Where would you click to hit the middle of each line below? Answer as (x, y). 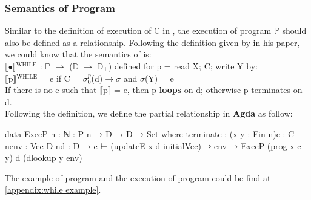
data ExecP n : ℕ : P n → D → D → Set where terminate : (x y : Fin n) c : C (150, 133)
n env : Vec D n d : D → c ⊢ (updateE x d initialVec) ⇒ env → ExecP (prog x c (153, 145)
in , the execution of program (217, 31)
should (294, 31)
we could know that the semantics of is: (78, 54)
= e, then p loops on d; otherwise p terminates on (208, 90)
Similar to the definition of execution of (78, 31)
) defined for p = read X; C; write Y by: (183, 66)
